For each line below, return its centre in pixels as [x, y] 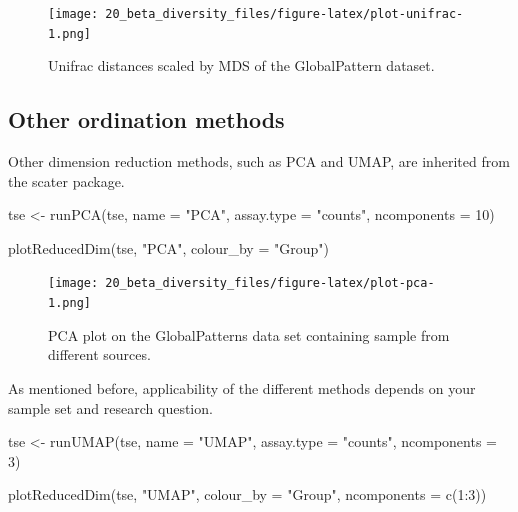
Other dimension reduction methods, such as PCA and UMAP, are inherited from [259, 161]
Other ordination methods [146, 119]
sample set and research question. [110, 407]
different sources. [99, 354]
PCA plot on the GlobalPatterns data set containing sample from [249, 334]
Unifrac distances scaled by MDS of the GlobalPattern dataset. [241, 65]
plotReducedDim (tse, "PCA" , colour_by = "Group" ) [168, 247]
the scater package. [66, 180]
